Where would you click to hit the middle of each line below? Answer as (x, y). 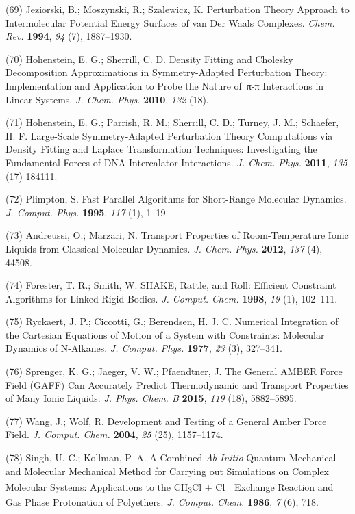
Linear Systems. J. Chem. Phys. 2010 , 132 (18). (107, 99)
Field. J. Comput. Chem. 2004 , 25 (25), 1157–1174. (114, 434)
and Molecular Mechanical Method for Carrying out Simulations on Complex (168, 471)
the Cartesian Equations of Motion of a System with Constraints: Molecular (165, 334)
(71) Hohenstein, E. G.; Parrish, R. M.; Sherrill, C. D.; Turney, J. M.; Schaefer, (172, 122)
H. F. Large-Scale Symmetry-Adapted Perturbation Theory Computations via (169, 135)
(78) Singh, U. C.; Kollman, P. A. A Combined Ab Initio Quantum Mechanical (171, 458)
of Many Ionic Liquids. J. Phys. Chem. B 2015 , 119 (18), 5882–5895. (151, 398)
